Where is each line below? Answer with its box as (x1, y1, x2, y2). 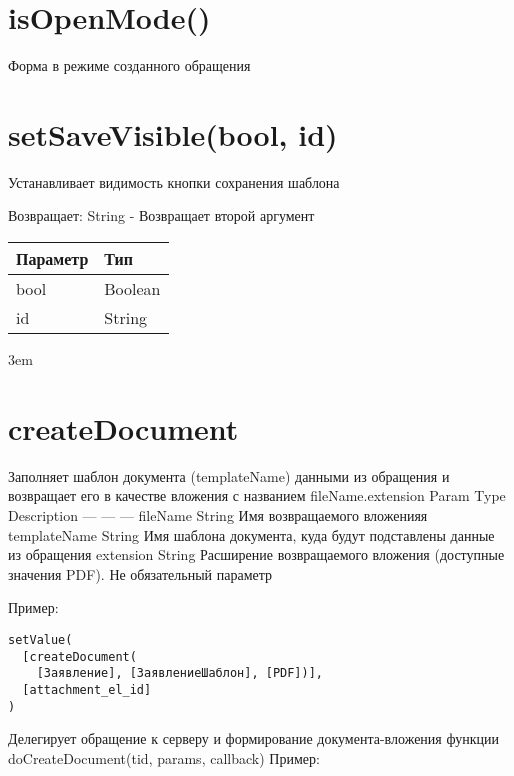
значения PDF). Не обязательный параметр (8, 563, 273, 584)
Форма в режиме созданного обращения (8, 55, 251, 76)
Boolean (104, 277, 161, 301)
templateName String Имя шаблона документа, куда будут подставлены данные (8, 524, 495, 545)
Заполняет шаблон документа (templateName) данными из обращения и (8, 465, 450, 486)
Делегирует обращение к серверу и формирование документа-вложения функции (8, 728, 499, 749)
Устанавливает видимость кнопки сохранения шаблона (8, 171, 340, 192)
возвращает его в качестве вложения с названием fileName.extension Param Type (8, 485, 506, 506)
